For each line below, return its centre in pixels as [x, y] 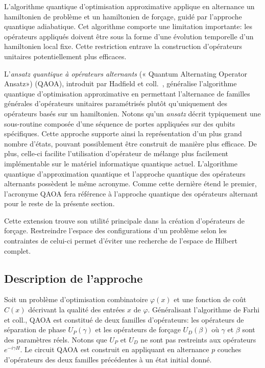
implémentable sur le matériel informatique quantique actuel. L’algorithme [121, 163]
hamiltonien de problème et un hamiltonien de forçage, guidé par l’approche [123, 16]
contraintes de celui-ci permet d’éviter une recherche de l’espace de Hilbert [121, 241]
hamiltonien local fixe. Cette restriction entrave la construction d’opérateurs [123, 46]
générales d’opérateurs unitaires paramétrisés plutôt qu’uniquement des [116, 103]
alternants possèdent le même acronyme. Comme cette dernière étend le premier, [130, 183]
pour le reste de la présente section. [59, 203]
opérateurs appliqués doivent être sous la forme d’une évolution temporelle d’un [129, 36]
